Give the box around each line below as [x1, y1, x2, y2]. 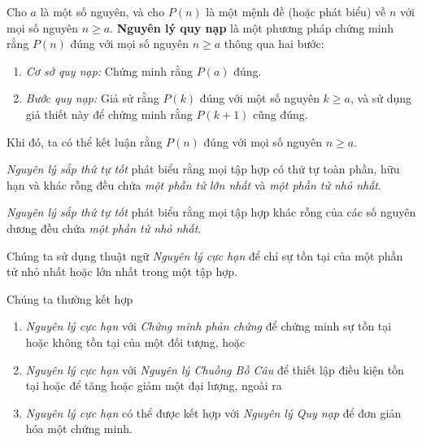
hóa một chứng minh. [25, 420, 133, 437]
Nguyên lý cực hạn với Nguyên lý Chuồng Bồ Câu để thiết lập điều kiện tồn [25, 361, 404, 378]
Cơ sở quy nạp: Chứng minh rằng [25, 62, 193, 79]
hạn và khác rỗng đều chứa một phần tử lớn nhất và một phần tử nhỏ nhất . [7, 176, 381, 193]
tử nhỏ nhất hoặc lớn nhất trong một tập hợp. [7, 263, 237, 280]
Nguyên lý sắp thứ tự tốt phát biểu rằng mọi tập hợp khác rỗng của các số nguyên [7, 203, 416, 221]
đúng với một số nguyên [199, 90, 320, 107]
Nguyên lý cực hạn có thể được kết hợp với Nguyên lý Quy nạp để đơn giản [25, 404, 402, 421]
